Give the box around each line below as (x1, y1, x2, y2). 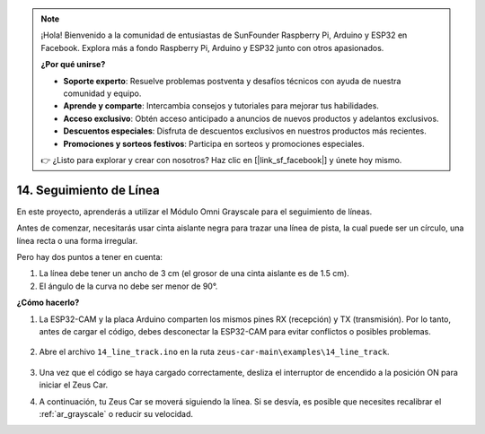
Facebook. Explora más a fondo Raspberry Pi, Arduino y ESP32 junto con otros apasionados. (40, 42, 384, 53)
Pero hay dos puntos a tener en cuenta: (16, 251, 163, 262)
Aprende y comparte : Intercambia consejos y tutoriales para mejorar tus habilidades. (63, 100, 379, 111)
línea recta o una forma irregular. (16, 235, 138, 246)
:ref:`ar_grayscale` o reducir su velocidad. (39, 408, 193, 419)
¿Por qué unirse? (40, 59, 106, 70)
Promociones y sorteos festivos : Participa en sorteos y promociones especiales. (63, 138, 366, 149)
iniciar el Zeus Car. (39, 379, 109, 390)
